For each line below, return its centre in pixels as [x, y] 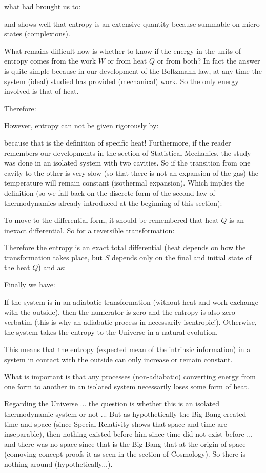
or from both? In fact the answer [209, 61]
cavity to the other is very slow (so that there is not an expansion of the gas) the [131, 172]
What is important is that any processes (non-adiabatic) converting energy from [130, 376]
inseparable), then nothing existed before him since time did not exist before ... [129, 434]
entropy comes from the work [50, 61]
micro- [252, 23]
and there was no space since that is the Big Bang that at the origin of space [125, 444]
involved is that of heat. [42, 91]
